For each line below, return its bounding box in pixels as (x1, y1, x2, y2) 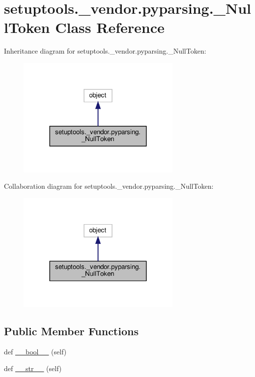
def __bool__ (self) (4, 347, 67, 357)
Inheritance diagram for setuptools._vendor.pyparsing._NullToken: (4, 46, 206, 56)
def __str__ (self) (4, 363, 62, 373)
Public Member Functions (4, 323, 139, 339)
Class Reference (55, 17, 165, 37)
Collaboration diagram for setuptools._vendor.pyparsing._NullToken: (4, 181, 214, 191)
